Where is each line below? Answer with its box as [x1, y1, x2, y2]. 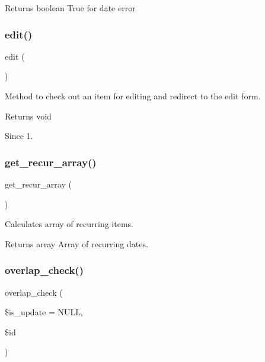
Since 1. [5, 130, 33, 142]
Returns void [5, 109, 52, 122]
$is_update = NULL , [5, 306, 83, 318]
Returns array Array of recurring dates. [5, 237, 148, 250]
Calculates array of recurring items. [5, 218, 133, 230]
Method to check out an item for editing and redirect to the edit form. [5, 90, 261, 102]
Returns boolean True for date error [5, 2, 136, 14]
